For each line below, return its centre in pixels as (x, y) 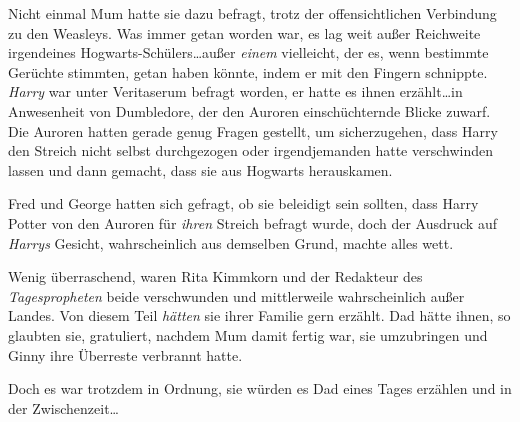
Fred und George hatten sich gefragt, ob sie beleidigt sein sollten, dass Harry (243, 203)
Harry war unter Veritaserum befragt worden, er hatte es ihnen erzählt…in (235, 91)
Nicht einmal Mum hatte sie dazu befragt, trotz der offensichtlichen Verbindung (252, 13)
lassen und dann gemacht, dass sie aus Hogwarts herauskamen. (200, 169)
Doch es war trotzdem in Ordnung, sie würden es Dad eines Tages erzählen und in (260, 388)
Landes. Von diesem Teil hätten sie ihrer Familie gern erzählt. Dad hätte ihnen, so (259, 315)
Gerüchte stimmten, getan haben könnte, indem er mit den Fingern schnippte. (248, 71)
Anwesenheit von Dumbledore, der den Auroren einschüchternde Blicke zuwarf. (249, 110)
